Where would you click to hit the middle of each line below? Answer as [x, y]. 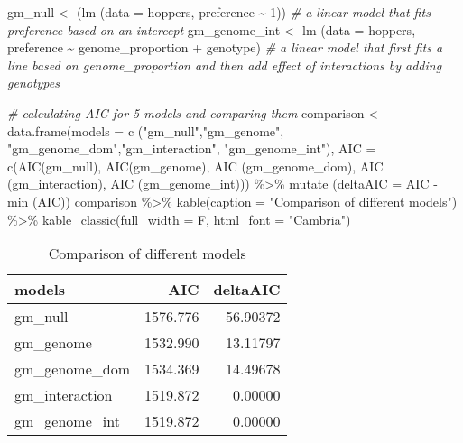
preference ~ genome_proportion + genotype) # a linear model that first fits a [225, 47]
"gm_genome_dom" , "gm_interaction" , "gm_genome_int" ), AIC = [192, 148]
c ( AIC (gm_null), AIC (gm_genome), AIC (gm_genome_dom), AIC [195, 166]
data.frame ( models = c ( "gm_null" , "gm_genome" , [146, 130]
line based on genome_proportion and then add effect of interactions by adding [225, 65]
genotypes [33, 83]
